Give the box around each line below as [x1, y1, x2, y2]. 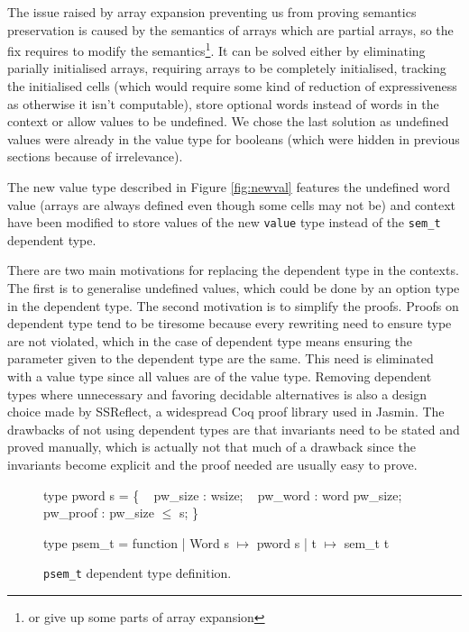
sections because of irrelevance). [7, 147, 183, 166]
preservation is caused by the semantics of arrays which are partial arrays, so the [7, 20, 454, 39]
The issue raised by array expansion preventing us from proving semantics [7, 3, 417, 21]
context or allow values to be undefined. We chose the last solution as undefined [7, 112, 449, 131]
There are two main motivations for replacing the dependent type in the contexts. [7, 261, 459, 279]
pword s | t [256, 533, 317, 552]
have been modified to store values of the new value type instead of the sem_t [7, 213, 441, 232]
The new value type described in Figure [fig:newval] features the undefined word [7, 178, 450, 196]
